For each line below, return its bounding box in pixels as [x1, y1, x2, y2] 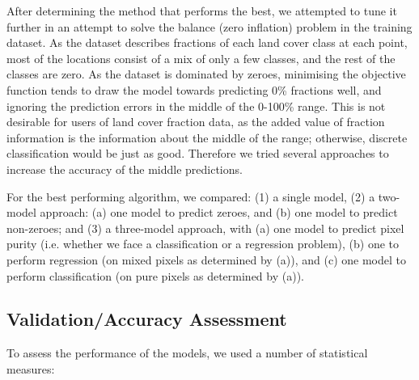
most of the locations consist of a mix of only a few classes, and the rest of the [6, 49, 396, 66]
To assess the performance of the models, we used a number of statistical [6, 344, 368, 361]
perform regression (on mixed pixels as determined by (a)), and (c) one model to [6, 251, 406, 268]
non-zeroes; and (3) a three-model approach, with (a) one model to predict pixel [6, 219, 404, 236]
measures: [6, 360, 55, 377]
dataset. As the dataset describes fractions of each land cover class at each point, [6, 34, 408, 51]
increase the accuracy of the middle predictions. [6, 160, 243, 177]
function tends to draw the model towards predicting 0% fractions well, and [6, 81, 382, 98]
